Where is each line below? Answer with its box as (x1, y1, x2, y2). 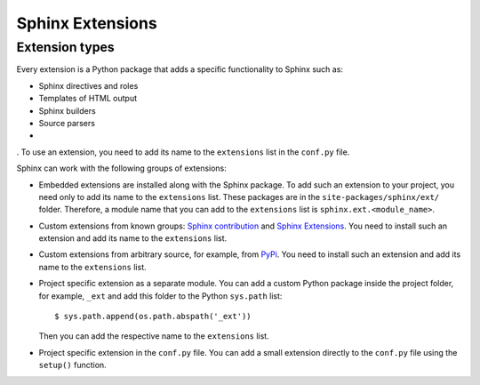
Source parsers (38, 117, 95, 128)
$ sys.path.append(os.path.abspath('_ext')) (54, 311, 252, 322)
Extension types (16, 39, 115, 55)
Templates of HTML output (38, 93, 138, 104)
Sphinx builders (38, 105, 97, 116)
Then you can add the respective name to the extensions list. (38, 331, 270, 341)
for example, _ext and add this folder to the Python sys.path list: (38, 290, 283, 301)
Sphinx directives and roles (38, 80, 139, 91)
